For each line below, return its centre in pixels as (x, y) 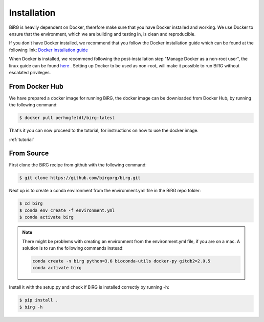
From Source (29, 153)
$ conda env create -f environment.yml (67, 210)
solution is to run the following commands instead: (73, 248)
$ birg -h (31, 307)
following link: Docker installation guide (48, 50)
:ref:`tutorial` (22, 140)
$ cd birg (31, 203)
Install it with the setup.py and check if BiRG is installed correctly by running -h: (89, 287)
